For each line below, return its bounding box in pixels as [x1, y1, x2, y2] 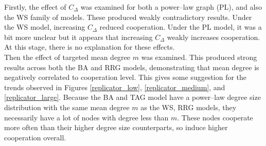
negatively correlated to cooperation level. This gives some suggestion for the [4, 72, 247, 82]
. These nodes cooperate [177, 112, 253, 122]
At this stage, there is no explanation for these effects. [4, 41, 175, 52]
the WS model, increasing [4, 22, 85, 32]
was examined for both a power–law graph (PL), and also [80, 2, 262, 12]
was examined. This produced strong [141, 51, 257, 62]
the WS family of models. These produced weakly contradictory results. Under [4, 11, 252, 22]
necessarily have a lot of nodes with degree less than [4, 112, 169, 122]
